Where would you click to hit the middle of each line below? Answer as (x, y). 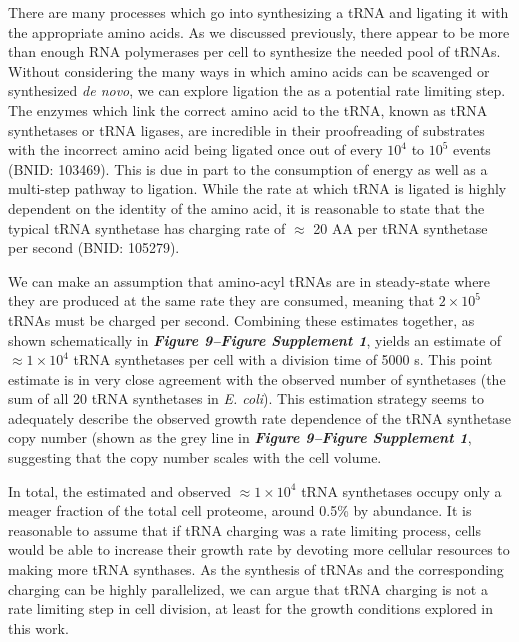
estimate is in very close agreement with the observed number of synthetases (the (257, 378)
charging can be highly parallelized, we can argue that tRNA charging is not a (248, 588)
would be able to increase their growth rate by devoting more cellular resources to (259, 549)
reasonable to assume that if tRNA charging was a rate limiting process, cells (244, 529)
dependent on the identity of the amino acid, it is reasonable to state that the (246, 207)
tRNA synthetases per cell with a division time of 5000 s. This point (283, 359)
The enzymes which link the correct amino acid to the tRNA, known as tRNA (248, 109)
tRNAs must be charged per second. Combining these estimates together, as (241, 319)
